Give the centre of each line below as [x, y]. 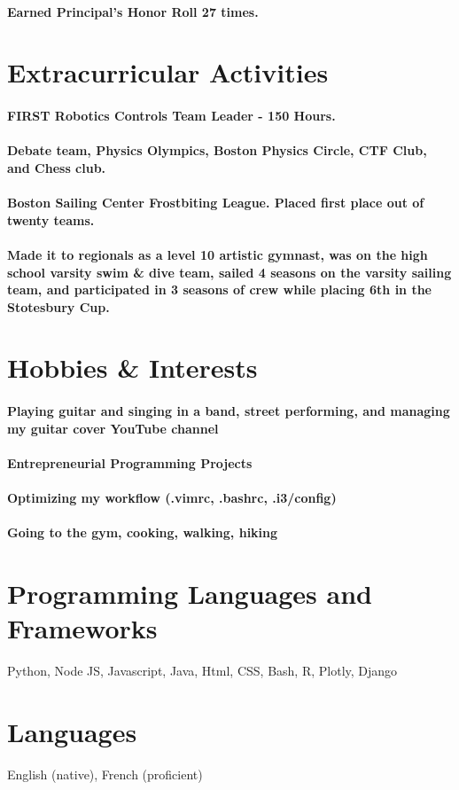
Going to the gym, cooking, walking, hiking [143, 532]
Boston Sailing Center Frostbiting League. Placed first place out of [216, 203]
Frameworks [82, 628]
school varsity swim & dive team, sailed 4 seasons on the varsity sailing [229, 272]
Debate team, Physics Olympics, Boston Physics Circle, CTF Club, [217, 150]
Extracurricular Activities [168, 72]
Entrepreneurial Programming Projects [130, 463]
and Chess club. [57, 167]
